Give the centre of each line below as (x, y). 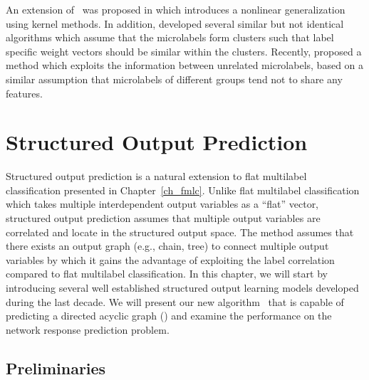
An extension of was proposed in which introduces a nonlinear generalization (176, 9)
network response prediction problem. (88, 329)
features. (24, 93)
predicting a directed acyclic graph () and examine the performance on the (169, 316)
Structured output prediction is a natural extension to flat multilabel (156, 176)
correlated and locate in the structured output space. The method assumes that (180, 232)
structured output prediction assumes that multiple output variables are (163, 218)
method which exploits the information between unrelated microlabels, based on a (185, 65)
